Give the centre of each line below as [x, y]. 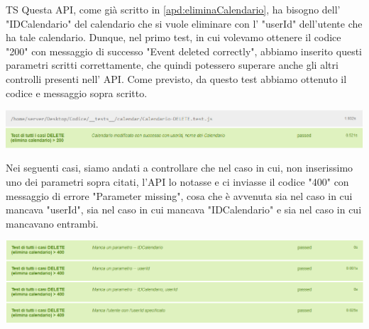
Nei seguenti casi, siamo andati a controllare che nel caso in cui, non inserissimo [180, 168]
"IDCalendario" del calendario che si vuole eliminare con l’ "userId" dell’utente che [184, 23]
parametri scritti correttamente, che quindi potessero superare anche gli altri [172, 65]
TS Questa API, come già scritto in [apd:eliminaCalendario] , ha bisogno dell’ [173, 9]
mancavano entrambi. [52, 223]
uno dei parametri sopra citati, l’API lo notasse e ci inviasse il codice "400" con [177, 182]
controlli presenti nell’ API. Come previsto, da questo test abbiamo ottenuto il [176, 78]
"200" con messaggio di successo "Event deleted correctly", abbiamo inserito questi [184, 51]
